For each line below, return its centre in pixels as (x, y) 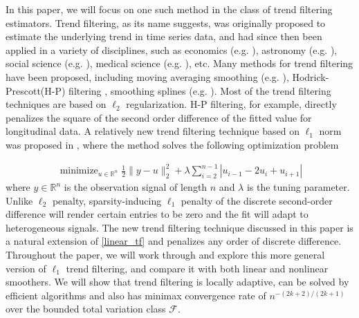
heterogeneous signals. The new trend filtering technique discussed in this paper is (179, 227)
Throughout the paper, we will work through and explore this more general (165, 255)
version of (26, 268)
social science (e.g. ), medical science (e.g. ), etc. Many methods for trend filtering (179, 63)
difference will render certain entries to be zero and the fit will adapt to (157, 214)
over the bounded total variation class (86, 309)
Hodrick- (311, 76)
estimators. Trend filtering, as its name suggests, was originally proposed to (166, 22)
